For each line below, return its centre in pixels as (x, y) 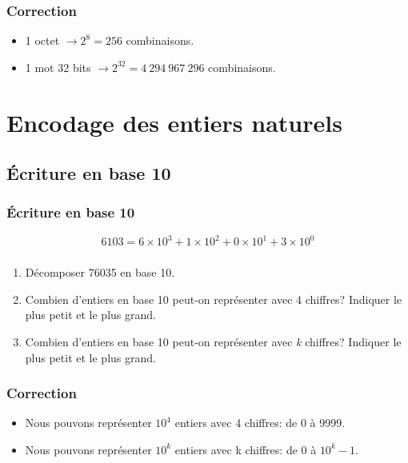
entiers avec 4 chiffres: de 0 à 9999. (260, 423)
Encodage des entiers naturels (174, 122)
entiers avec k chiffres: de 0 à (246, 449)
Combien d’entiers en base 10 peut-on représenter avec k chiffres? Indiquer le (213, 341)
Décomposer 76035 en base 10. (100, 272)
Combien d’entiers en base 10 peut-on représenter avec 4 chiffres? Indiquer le (214, 299)
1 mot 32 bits (58, 67)
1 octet (42, 40)
